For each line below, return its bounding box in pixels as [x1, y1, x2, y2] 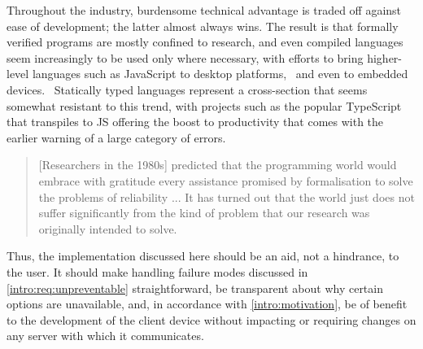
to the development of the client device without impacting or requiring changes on [7, 311, 416, 328]
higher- [367, 49, 402, 66]
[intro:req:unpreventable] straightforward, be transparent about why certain [7, 279, 383, 296]
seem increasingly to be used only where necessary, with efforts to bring [7, 49, 364, 66]
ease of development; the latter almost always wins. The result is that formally [7, 17, 399, 34]
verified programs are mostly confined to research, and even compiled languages [7, 33, 403, 50]
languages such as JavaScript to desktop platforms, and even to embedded [32, 65, 408, 82]
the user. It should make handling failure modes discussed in [7, 263, 308, 280]
